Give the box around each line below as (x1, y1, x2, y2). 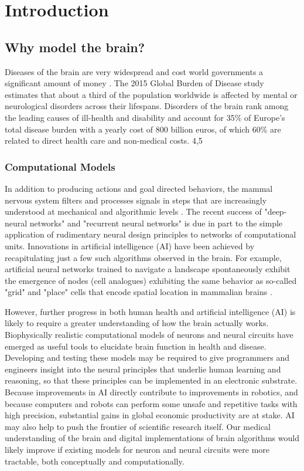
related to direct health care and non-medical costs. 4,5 (5, 134, 203, 147)
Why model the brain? (5, 38, 145, 56)
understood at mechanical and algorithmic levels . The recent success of (5, 205, 262, 218)
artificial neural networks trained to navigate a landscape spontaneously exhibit (5, 263, 291, 275)
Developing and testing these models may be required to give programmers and (5, 351, 290, 364)
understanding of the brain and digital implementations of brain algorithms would (5, 432, 299, 444)
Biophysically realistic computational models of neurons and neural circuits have (5, 328, 293, 341)
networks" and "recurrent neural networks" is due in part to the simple (29, 216, 283, 229)
